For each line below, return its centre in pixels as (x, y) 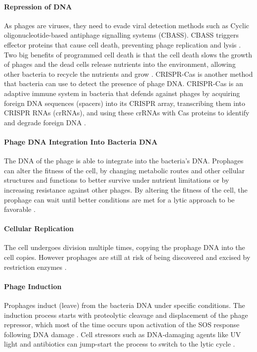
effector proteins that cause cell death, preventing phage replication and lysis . (123, 44)
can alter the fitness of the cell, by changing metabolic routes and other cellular (124, 170)
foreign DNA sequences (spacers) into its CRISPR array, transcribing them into (125, 103)
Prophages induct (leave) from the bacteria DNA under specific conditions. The (125, 305)
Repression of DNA (38, 6)
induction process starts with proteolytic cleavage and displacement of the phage (126, 315)
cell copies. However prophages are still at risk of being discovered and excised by (127, 257)
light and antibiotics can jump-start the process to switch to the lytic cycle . (120, 344)
